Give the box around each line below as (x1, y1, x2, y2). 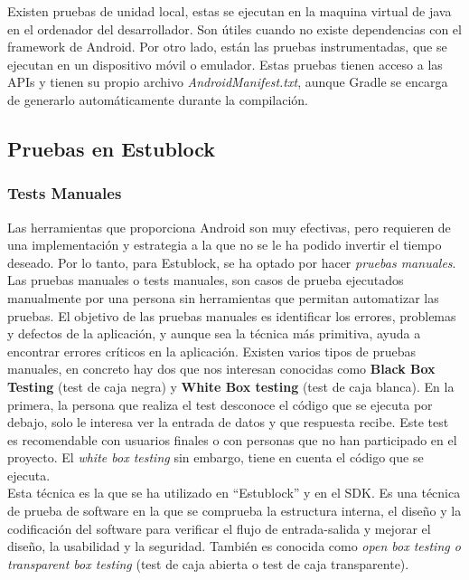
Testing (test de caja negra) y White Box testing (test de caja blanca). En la (7, 376, 455, 395)
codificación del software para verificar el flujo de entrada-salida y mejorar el (7, 518, 431, 537)
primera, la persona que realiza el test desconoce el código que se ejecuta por (7, 395, 433, 414)
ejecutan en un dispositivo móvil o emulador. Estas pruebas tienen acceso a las (7, 54, 443, 73)
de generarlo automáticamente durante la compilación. (7, 90, 309, 109)
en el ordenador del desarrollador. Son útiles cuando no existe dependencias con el (7, 19, 462, 38)
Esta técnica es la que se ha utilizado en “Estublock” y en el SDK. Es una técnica (7, 483, 461, 502)
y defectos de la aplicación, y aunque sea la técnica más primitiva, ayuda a (7, 324, 421, 343)
